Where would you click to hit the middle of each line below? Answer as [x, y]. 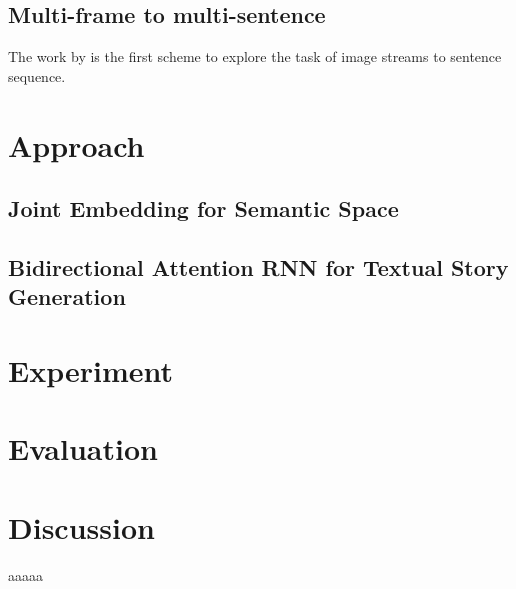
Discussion [81, 526]
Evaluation [83, 448]
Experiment [91, 369]
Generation [67, 296]
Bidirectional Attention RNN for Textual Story [258, 266]
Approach [76, 144]
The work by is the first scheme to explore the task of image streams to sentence [255, 56]
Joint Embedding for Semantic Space [203, 208]
